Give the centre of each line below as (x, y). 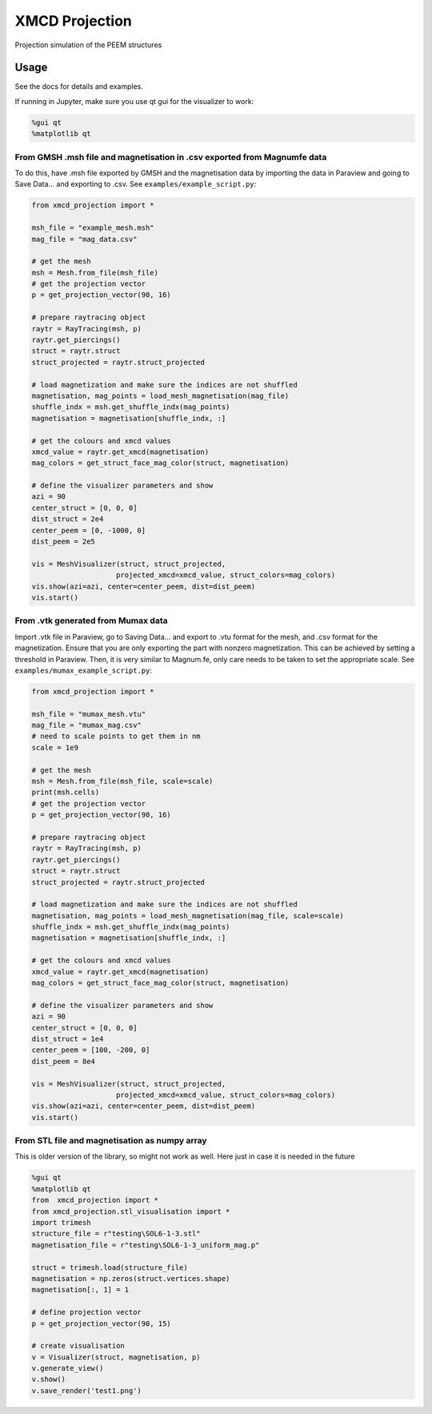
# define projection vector (86, 1312)
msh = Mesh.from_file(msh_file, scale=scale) (122, 781)
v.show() (49, 1380)
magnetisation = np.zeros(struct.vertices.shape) (131, 1278)
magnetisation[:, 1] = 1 (80, 1290)
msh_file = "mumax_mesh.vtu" (89, 714)
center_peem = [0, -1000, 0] (89, 530)
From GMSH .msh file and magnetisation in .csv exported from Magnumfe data (171, 157)
